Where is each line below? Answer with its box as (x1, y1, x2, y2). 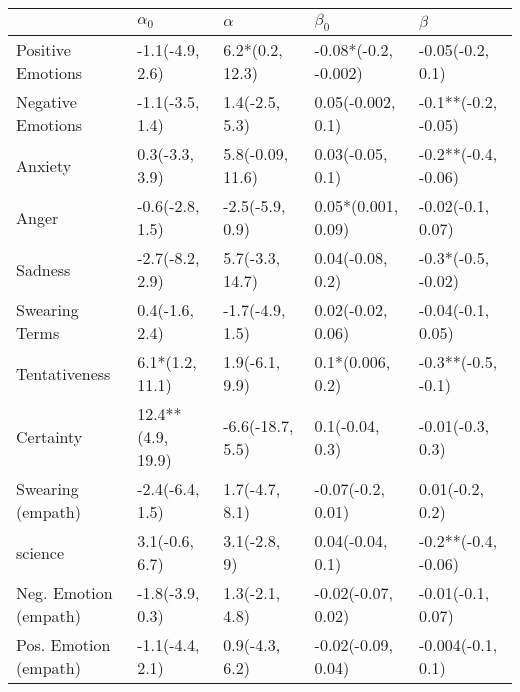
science (16, 540, 65, 564)
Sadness (16, 257, 71, 281)
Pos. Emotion (16, 633, 111, 657)
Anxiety (16, 153, 72, 177)
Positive (16, 38, 71, 62)
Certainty (16, 425, 83, 449)
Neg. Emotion (16, 581, 113, 605)
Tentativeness (16, 361, 111, 385)
